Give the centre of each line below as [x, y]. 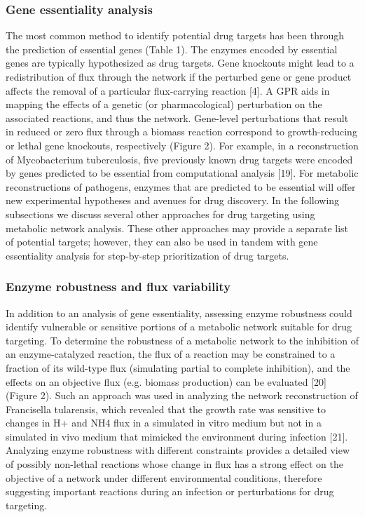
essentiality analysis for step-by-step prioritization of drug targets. [147, 255]
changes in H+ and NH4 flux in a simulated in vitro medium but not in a [164, 423]
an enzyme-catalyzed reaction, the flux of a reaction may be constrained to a [171, 354]
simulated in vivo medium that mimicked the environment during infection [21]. [177, 436]
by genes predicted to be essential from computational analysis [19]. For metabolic [182, 173]
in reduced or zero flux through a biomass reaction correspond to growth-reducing [181, 132]
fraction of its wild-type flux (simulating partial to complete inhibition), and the [178, 367]
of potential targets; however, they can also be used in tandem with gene [162, 242]
